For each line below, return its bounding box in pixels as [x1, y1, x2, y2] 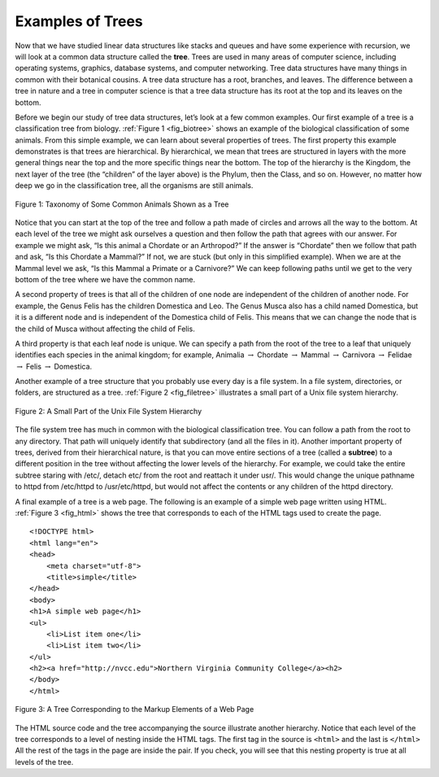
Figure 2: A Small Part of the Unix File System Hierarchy [15, 406, 202, 416]
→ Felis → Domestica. [16, 361, 93, 371]
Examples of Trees [15, 12, 144, 30]
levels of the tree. [15, 757, 74, 766]
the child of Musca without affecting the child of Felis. [15, 324, 195, 334]
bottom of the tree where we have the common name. [15, 274, 195, 284]
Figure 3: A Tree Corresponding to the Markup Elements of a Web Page [15, 705, 254, 714]
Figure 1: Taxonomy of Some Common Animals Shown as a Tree [15, 199, 229, 209]
